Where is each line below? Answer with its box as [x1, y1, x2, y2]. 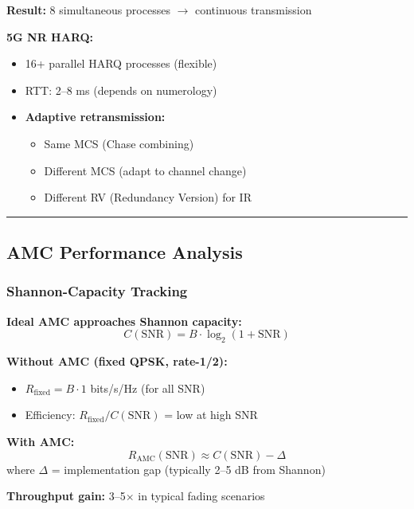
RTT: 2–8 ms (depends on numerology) [25, 81, 217, 98]
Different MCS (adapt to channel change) [44, 162, 247, 178]
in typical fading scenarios [138, 487, 265, 504]
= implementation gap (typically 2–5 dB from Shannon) [51, 460, 326, 477]
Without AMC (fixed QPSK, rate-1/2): [6, 353, 228, 370]
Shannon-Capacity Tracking [6, 281, 188, 301]
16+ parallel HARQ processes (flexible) [25, 55, 217, 72]
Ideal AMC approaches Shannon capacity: [6, 312, 242, 329]
